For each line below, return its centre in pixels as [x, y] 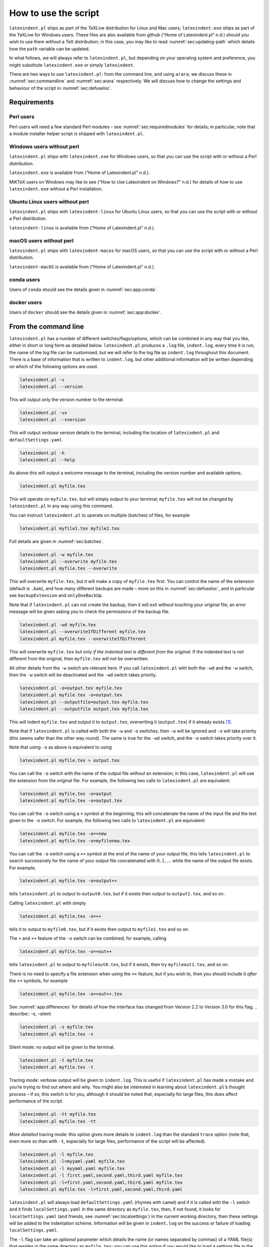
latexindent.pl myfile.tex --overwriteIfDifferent [83, 639]
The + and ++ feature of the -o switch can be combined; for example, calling [88, 938]
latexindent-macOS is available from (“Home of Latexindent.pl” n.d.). [82, 266]
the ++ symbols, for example [39, 981]
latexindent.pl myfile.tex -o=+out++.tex [71, 994]
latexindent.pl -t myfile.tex [57, 1060]
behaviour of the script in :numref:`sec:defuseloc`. [61, 88]
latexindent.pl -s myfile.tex [57, 1027]
